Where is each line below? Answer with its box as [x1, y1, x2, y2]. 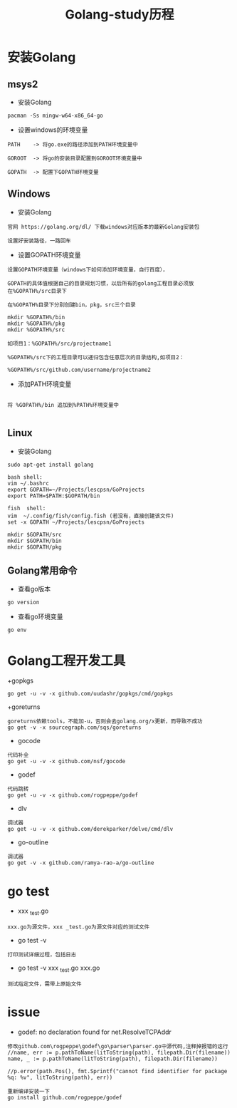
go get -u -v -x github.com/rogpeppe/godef [7, 792, 139, 799]
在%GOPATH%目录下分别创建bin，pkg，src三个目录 [7, 301, 137, 309]
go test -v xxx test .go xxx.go [17, 963, 100, 973]
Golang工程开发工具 [7, 653, 126, 668]
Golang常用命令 [7, 564, 78, 577]
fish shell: [7, 504, 46, 512]
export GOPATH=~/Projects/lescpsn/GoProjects [7, 486, 144, 493]
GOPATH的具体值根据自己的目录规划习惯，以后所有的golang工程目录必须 [7, 279, 189, 287]
